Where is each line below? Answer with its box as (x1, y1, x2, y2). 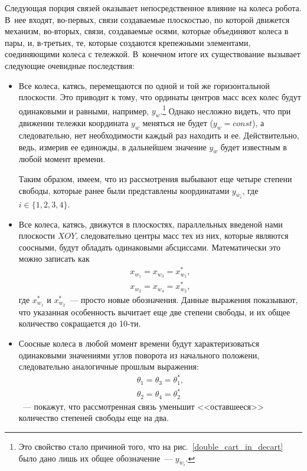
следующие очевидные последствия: (5, 59, 135, 71)
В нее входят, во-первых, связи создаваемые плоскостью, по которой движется (5, 13, 290, 25)
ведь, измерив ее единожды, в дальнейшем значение (18, 140, 207, 153)
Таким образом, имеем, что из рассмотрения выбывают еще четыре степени (18, 172, 292, 185)
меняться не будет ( (142, 117, 213, 129)
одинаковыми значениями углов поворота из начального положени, (18, 348, 260, 361)
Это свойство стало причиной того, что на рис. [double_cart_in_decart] (18, 440, 283, 452)
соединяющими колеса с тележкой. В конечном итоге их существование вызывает (5, 48, 301, 60)
